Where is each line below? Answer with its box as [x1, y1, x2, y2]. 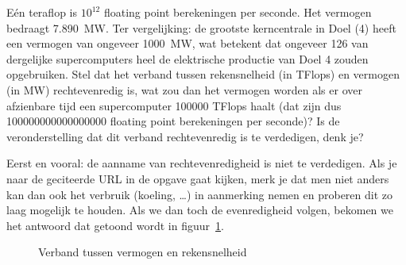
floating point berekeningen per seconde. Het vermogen [103, 4, 372, 20]
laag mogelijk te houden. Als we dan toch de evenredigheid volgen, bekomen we [6, 202, 393, 218]
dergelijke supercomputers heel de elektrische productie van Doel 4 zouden [6, 50, 369, 67]
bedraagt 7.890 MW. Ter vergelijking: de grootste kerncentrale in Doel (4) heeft [6, 19, 396, 36]
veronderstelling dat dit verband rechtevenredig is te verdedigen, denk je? [6, 128, 364, 144]
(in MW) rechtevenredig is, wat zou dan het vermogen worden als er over [6, 81, 362, 98]
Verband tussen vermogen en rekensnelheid [38, 244, 247, 260]
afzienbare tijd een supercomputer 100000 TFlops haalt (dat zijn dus [6, 97, 342, 113]
